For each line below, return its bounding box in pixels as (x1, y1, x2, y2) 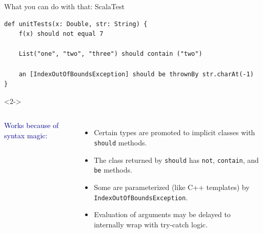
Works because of (4, 120, 59, 131)
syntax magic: (4, 130, 48, 140)
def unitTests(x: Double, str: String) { (4, 20, 148, 28)
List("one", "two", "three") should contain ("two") (18, 50, 203, 58)
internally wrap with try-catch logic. (94, 219, 208, 229)
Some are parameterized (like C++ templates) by (94, 181, 250, 192)
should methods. (94, 137, 147, 147)
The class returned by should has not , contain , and (94, 154, 259, 165)
